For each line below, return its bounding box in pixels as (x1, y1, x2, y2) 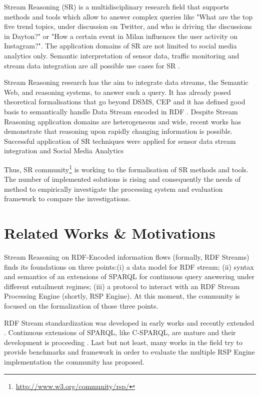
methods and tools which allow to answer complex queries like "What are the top (4, 11, 253, 21)
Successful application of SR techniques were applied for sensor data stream (4, 135, 236, 146)
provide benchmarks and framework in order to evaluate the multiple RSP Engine (4, 347, 255, 357)
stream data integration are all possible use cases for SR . (4, 60, 180, 70)
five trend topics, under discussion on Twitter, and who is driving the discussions (4, 21, 252, 31)
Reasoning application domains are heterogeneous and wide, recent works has (4, 116, 241, 126)
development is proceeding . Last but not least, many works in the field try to (4, 337, 243, 347)
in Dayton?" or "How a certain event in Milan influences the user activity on (4, 30, 238, 41)
